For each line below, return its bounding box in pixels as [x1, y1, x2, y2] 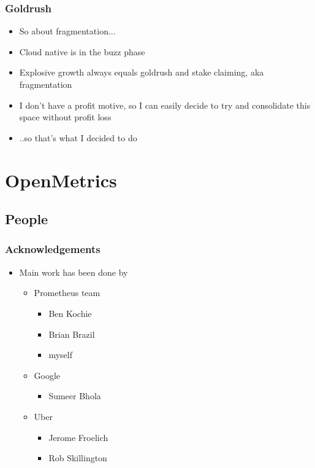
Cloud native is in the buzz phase [19, 45, 145, 58]
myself [48, 348, 72, 361]
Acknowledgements [5, 241, 101, 257]
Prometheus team [34, 286, 101, 299]
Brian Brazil [48, 327, 95, 340]
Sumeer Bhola [48, 389, 101, 402]
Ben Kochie [48, 306, 92, 319]
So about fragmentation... [19, 25, 116, 37]
